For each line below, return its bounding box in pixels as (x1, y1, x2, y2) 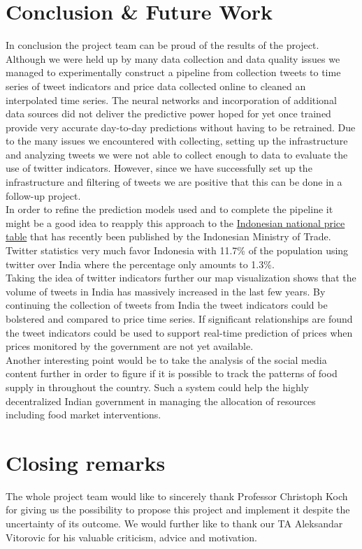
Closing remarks (6, 448, 166, 476)
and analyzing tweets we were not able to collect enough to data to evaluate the (6, 147, 348, 161)
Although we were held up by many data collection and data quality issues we (6, 51, 340, 66)
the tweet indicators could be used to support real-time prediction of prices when (6, 325, 353, 339)
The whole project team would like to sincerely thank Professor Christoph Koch (6, 488, 348, 503)
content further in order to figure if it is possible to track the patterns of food (6, 366, 338, 381)
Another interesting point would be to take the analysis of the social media (6, 352, 327, 367)
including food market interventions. (6, 407, 161, 422)
